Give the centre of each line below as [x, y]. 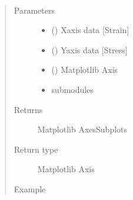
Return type [36, 149]
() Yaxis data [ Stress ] [89, 49]
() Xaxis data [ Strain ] [90, 30]
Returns [28, 109]
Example [30, 188]
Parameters [34, 10]
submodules [72, 89]
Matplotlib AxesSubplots [82, 129]
